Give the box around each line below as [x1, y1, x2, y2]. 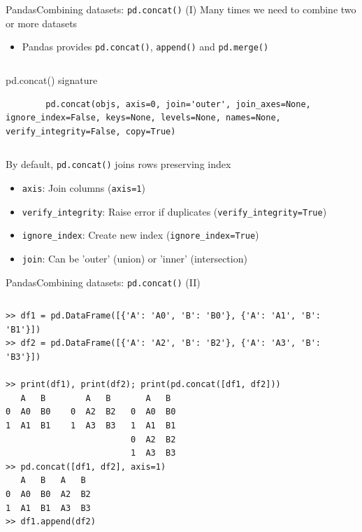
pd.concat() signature [6, 72, 98, 87]
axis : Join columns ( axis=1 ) [22, 180, 145, 195]
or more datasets [6, 15, 78, 30]
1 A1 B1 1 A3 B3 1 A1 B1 [6, 420, 176, 430]
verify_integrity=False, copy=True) [6, 126, 176, 136]
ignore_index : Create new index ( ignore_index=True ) [22, 227, 259, 242]
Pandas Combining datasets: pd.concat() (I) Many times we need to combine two [6, 2, 356, 16]
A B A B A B [20, 393, 171, 403]
